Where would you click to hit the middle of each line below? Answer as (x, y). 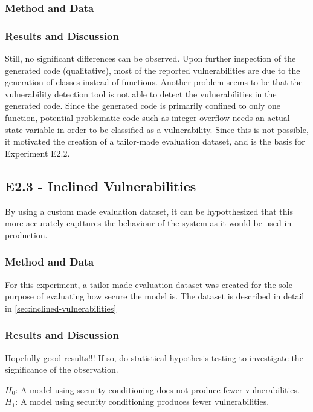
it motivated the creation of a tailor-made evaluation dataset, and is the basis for (155, 141)
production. (26, 234)
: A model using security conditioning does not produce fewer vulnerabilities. (157, 389)
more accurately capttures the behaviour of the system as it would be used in (148, 223)
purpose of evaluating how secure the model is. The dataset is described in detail (155, 296)
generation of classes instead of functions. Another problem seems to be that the (154, 82)
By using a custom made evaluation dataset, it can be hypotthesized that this (149, 211)
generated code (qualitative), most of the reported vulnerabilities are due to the (153, 70)
